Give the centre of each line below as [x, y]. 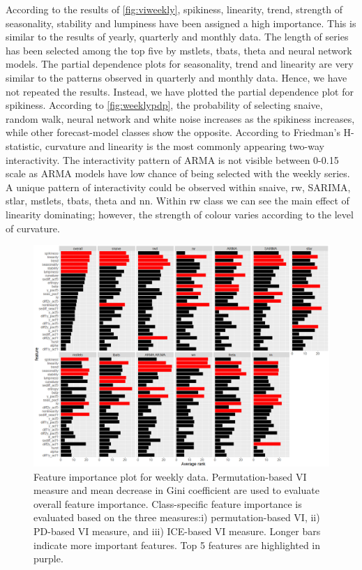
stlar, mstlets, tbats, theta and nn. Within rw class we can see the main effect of [178, 201]
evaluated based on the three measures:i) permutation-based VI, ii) [177, 517]
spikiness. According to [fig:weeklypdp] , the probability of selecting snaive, [164, 105]
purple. [48, 558]
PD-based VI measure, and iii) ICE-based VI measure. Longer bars [177, 531]
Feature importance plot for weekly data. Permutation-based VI [170, 476]
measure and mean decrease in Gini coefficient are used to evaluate [176, 490]
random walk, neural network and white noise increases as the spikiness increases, [180, 118]
